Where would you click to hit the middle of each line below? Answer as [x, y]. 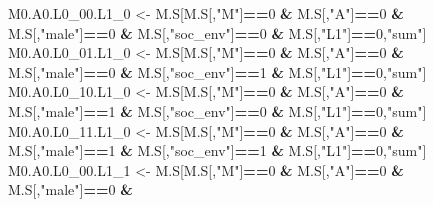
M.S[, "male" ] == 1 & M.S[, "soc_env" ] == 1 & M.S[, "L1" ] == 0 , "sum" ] [217, 150]
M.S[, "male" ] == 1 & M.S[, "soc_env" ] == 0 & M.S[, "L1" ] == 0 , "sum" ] [217, 110]
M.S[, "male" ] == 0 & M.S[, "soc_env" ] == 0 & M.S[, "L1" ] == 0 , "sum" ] [217, 32]
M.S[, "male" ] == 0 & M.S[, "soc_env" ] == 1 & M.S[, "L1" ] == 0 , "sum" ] [217, 71]
